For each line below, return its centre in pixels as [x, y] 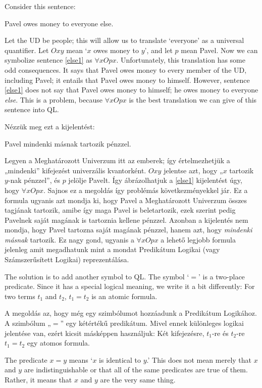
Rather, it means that [38, 379]
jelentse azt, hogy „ [193, 170]
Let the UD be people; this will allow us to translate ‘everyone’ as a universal [124, 40]
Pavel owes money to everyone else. [59, 23]
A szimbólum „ [28, 323]
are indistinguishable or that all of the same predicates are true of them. [136, 370]
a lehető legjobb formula [198, 239]
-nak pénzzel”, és [34, 180]
